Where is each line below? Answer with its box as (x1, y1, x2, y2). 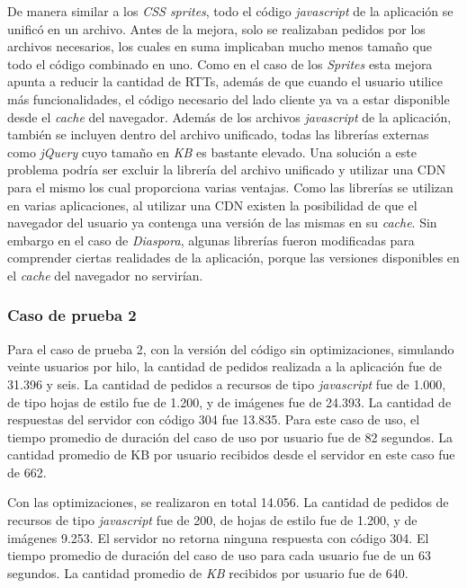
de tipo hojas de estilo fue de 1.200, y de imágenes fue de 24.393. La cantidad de (7, 392, 452, 411)
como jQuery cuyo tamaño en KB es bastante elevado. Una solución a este (7, 142, 417, 161)
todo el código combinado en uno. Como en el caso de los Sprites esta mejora (7, 54, 433, 73)
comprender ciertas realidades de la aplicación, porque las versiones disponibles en (7, 248, 460, 267)
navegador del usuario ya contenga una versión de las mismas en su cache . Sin (7, 213, 437, 232)
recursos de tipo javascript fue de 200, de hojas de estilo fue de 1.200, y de (7, 511, 418, 530)
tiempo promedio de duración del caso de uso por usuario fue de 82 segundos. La (7, 427, 454, 446)
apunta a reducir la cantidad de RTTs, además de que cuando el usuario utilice (7, 72, 443, 91)
